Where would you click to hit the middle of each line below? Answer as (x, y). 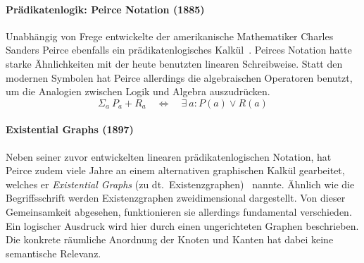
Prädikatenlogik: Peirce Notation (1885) (105, 9)
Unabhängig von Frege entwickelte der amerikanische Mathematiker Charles (170, 36)
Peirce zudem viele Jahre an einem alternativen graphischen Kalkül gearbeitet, (175, 170)
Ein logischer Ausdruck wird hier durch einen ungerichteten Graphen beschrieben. (182, 225)
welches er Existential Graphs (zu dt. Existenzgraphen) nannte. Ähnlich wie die (180, 184)
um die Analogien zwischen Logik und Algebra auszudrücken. (138, 91)
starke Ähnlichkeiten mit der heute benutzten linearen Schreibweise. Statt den (174, 63)
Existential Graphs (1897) (70, 129)
